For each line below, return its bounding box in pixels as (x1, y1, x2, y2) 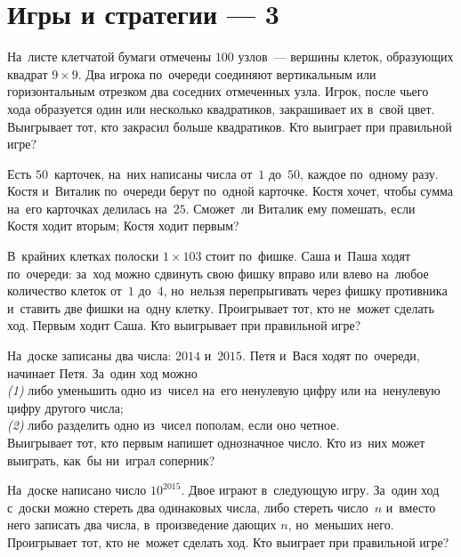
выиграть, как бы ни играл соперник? (7, 450, 215, 469)
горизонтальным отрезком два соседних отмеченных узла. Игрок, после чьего (7, 82, 429, 101)
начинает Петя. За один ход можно (7, 363, 198, 382)
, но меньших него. (287, 515, 394, 534)
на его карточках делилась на (7, 198, 167, 217)
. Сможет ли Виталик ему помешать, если (185, 198, 416, 217)
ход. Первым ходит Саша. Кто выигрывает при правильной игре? (7, 316, 361, 335)
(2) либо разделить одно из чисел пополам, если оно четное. (7, 416, 340, 434)
